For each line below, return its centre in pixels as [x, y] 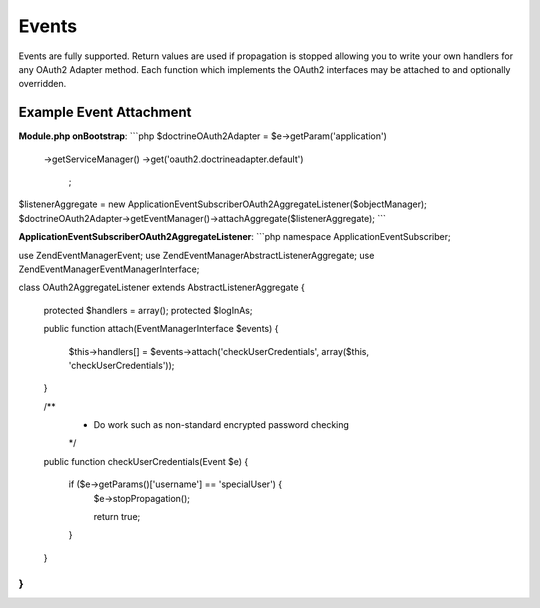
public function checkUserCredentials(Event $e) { [146, 461]
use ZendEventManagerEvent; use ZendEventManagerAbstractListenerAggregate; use [196, 255]
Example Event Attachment [105, 112]
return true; [117, 517]
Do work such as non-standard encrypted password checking [221, 425]
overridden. [42, 84]
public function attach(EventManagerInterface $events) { [161, 329]
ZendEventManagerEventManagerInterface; [109, 269]
